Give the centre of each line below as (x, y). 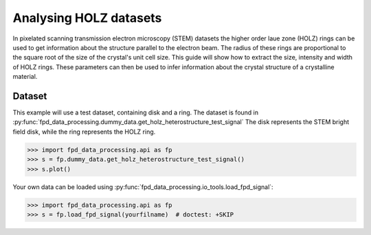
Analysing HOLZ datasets (87, 18)
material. (25, 77)
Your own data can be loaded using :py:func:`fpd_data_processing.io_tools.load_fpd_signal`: (143, 187)
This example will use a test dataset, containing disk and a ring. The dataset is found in (136, 112)
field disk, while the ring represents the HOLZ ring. (84, 132)
